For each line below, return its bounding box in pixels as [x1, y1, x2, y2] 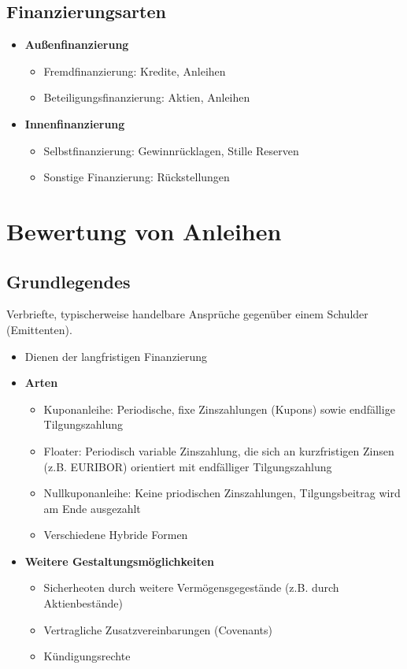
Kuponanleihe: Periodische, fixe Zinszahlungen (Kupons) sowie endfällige [43, 400, 395, 417]
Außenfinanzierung [24, 36, 129, 53]
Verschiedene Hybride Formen [43, 526, 188, 543]
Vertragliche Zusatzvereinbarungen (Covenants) [43, 621, 273, 637]
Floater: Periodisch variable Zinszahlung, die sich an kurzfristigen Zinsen [43, 442, 394, 459]
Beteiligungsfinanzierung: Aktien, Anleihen [43, 89, 250, 106]
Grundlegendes [6, 269, 131, 293]
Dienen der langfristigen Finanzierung [24, 348, 208, 364]
